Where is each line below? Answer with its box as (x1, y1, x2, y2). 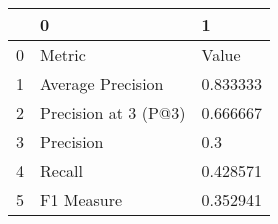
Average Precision (40, 72, 164, 95)
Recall (40, 159, 83, 182)
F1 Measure (40, 188, 123, 211)
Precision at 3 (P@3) (40, 101, 186, 124)
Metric (40, 43, 86, 66)
